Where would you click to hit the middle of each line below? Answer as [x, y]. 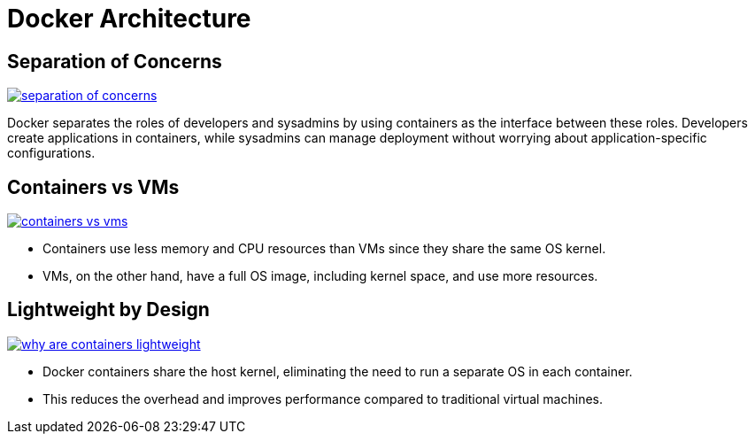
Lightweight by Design [108, 310]
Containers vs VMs [93, 187]
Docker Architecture [129, 19]
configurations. [51, 153]
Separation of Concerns [115, 61]
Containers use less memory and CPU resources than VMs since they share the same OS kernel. [324, 249]
